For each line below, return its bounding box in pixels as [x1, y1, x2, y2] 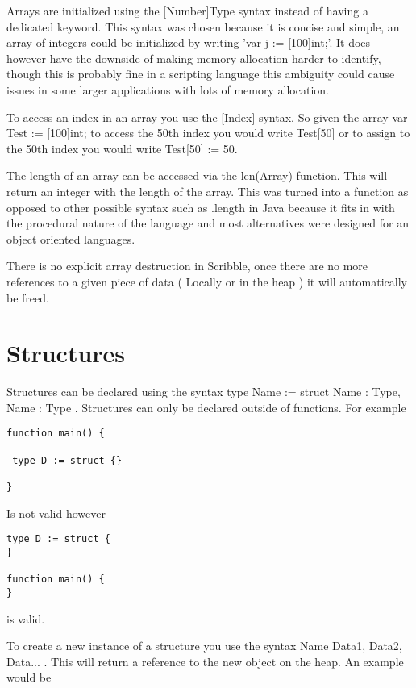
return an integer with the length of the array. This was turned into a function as [6, 182, 409, 199]
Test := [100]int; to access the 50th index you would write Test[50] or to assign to [6, 124, 410, 141]
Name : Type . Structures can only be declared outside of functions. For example [6, 398, 406, 415]
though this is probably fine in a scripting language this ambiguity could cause [6, 65, 395, 82]
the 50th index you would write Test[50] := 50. [6, 140, 238, 156]
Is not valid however [6, 504, 106, 521]
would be [6, 669, 52, 686]
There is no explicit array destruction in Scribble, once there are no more [6, 257, 368, 274]
